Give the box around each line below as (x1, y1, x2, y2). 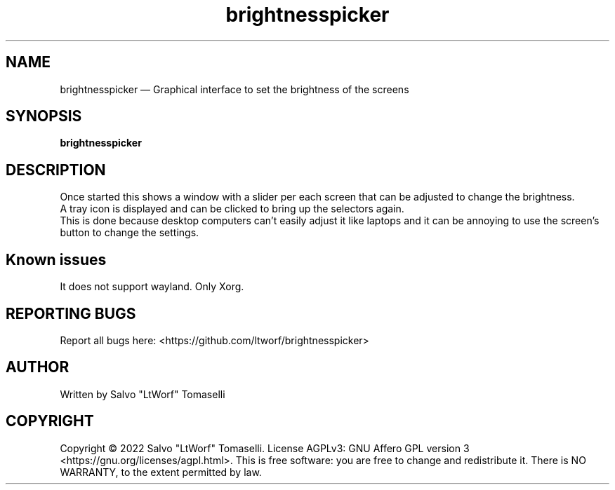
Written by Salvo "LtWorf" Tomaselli (60, 388, 225, 400)
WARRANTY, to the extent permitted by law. (60, 465, 262, 478)
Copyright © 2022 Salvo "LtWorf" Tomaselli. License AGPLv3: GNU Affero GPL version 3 (60, 442, 470, 454)
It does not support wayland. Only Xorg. (60, 280, 244, 293)
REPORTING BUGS (6, 304, 136, 322)
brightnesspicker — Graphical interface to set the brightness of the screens (60, 83, 409, 95)
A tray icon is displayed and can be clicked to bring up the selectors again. (60, 203, 404, 215)
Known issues (6, 250, 107, 268)
